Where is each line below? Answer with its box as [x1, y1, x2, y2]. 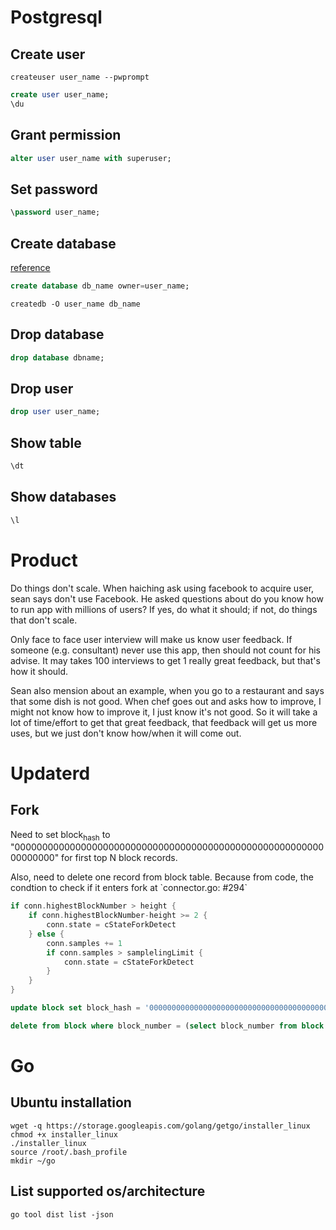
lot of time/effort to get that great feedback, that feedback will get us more [10, 716, 318, 728]
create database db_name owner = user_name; [10, 281, 190, 291]
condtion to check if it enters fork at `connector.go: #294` [10, 882, 248, 894]
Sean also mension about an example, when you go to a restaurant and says [10, 684, 325, 696]
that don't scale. [10, 614, 78, 626]
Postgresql [10, 6, 103, 29]
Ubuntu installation [10, 1094, 132, 1111]
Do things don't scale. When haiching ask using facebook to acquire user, [10, 582, 315, 594]
